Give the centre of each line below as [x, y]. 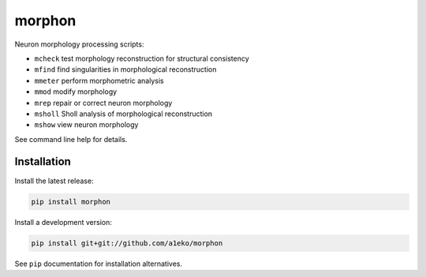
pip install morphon [71, 202]
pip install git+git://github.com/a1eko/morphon [127, 243]
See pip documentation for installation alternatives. [99, 264]
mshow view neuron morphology [86, 125]
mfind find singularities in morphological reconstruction [125, 69]
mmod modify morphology [76, 92]
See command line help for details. [71, 139]
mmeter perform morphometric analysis [99, 80]
